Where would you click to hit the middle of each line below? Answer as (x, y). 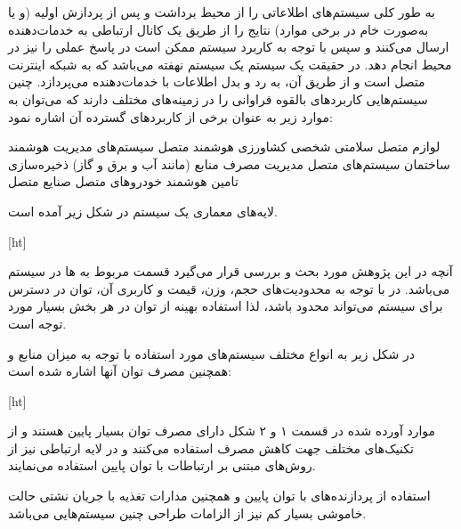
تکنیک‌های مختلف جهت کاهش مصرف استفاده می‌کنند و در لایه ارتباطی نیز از (211, 448)
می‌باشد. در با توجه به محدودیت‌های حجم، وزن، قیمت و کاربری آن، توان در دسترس (229, 288)
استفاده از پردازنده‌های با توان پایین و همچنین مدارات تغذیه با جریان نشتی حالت (219, 496)
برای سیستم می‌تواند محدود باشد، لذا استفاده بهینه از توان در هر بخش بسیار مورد (226, 306)
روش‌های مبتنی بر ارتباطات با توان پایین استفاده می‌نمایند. (162, 465)
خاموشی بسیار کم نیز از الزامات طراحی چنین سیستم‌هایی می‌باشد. (187, 513)
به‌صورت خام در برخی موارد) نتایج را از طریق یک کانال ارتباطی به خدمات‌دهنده (218, 29)
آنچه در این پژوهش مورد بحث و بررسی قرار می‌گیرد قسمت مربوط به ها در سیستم (230, 271)
